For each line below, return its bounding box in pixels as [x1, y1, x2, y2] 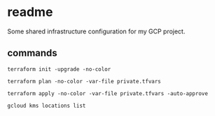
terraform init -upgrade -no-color [7, 65, 111, 73]
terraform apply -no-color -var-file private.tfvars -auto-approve [7, 90, 209, 97]
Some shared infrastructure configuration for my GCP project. [7, 27, 186, 35]
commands [7, 47, 57, 59]
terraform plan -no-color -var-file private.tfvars [7, 78, 161, 85]
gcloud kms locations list [7, 102, 86, 109]
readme [7, 4, 53, 20]
